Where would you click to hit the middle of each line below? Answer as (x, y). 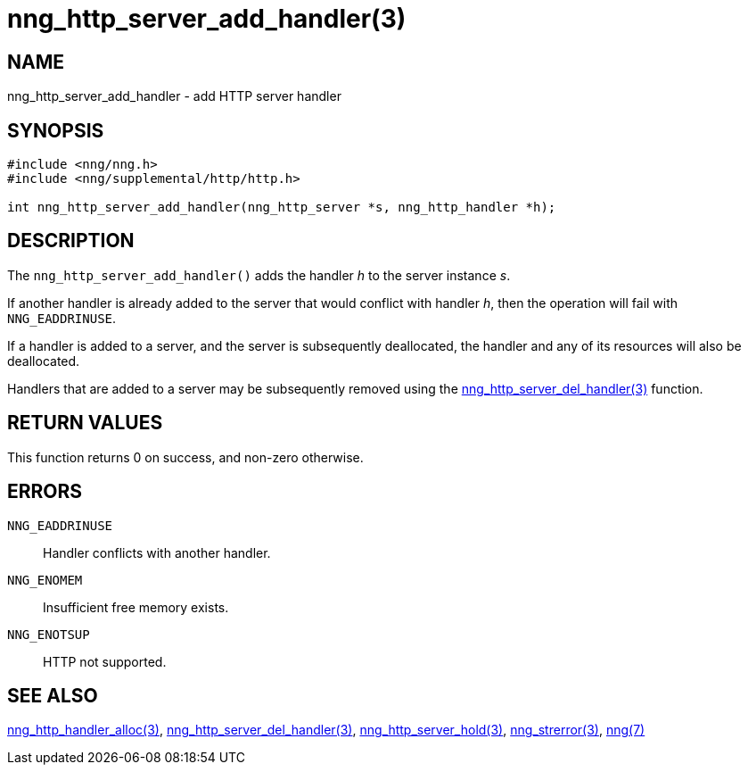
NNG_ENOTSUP (49, 634)
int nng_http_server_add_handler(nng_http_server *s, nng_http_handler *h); (282, 208)
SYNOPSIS (56, 130)
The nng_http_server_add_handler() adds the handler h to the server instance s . (259, 275)
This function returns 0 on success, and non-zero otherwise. (185, 457)
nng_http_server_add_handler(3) (207, 19)
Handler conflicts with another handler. (157, 552)
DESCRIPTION (71, 241)
